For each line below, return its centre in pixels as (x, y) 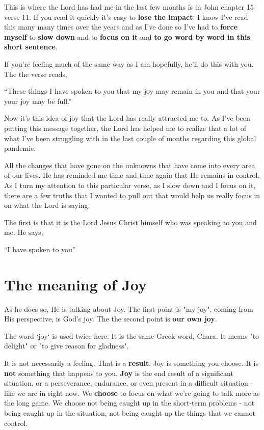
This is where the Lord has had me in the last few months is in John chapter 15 (129, 7)
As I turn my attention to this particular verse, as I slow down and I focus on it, (130, 185)
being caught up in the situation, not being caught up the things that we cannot (130, 412)
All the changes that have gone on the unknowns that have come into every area (130, 165)
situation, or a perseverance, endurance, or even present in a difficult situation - (129, 383)
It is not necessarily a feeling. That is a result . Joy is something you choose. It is (131, 362)
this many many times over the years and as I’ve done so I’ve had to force (121, 27)
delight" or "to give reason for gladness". (67, 346)
